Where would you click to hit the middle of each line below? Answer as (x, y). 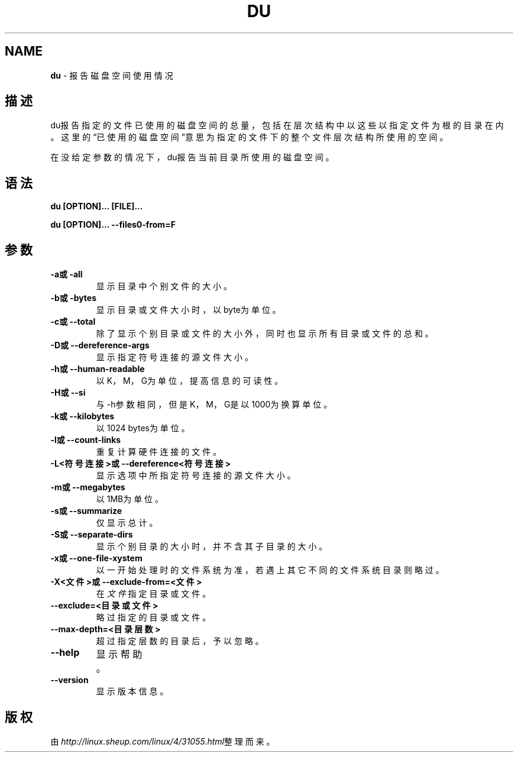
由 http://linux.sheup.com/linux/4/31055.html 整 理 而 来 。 (163, 741)
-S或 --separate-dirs (92, 535)
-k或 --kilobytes (82, 416)
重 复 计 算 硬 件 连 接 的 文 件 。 (159, 452)
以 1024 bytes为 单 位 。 (143, 428)
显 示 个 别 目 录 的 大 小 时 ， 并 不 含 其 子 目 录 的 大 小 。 (212, 546)
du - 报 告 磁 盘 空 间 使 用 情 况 (112, 75)
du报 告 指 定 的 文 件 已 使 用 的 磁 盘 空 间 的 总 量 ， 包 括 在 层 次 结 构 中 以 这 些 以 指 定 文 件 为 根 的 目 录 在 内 (277, 125)
